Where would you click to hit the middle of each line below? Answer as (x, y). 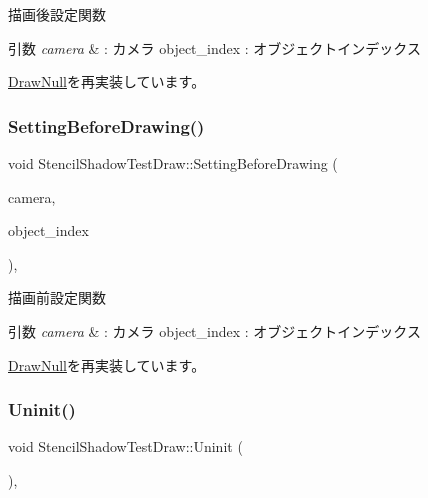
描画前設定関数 (57, 297)
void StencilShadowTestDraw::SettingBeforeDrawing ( (173, 163)
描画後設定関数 (57, 14)
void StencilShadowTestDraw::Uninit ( (125, 446)
